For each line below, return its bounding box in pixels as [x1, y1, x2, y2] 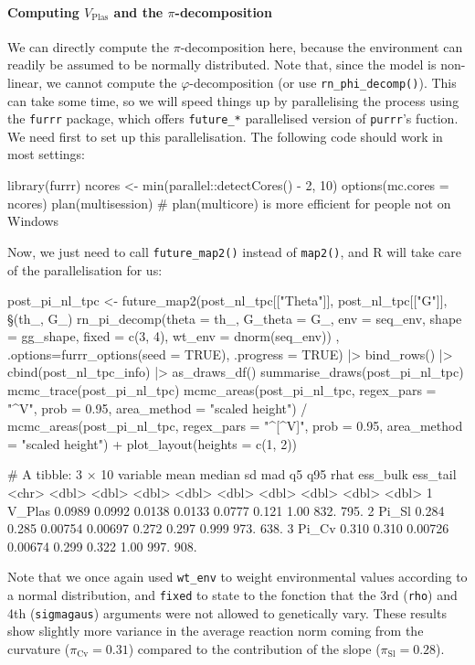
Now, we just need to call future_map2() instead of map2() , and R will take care [7, 241, 461, 261]
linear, [7, 72, 43, 91]
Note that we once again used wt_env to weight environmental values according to [7, 567, 468, 586]
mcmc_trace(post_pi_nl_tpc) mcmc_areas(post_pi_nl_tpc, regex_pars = [7, 381, 437, 400]
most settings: [7, 145, 85, 164]
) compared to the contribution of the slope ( [128, 638, 381, 658]
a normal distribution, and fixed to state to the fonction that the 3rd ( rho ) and [7, 585, 458, 605]
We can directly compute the [7, 37, 169, 56]
